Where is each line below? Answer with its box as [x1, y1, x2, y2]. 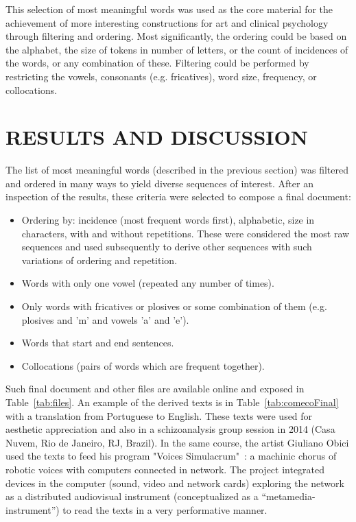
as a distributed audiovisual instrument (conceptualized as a [5, 489, 259, 503]
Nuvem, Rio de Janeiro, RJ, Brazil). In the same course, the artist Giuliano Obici [5, 435, 349, 449]
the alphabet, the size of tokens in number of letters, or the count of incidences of [5, 42, 348, 56]
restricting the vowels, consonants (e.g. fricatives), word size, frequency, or [5, 69, 317, 83]
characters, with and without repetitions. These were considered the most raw [21, 226, 350, 240]
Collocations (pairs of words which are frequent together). [21, 358, 265, 372]
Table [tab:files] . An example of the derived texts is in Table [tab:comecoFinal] [5, 395, 339, 409]
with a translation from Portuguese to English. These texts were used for [5, 408, 313, 423]
